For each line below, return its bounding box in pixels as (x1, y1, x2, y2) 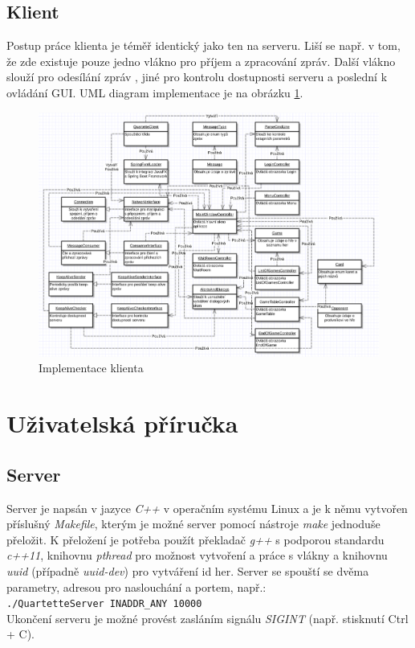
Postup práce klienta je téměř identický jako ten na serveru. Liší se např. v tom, (6, 37, 401, 54)
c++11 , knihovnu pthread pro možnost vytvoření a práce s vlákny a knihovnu (6, 547, 388, 564)
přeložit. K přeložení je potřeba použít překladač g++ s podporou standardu (6, 531, 384, 548)
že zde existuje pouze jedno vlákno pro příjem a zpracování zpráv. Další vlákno (6, 52, 396, 69)
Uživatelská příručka (6, 407, 238, 440)
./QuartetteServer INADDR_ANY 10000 (6, 598, 202, 610)
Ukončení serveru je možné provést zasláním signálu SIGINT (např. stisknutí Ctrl (6, 609, 409, 626)
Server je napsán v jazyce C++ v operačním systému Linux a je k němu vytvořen (6, 499, 408, 516)
